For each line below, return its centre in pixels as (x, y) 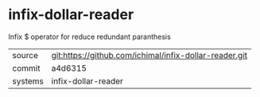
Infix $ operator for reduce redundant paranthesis (89, 37)
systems (28, 81)
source (25, 55)
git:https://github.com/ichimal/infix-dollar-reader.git (149, 55)
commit (26, 68)
